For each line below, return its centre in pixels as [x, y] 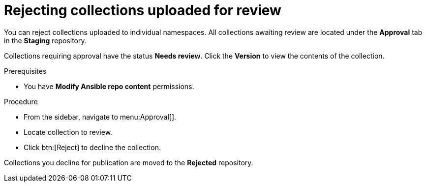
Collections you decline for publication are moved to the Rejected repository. [129, 162]
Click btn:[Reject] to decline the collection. [92, 147]
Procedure [21, 101]
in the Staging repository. [45, 40]
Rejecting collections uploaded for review [143, 10]
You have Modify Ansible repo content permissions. [109, 86]
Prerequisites [25, 71]
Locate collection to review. [68, 132]
